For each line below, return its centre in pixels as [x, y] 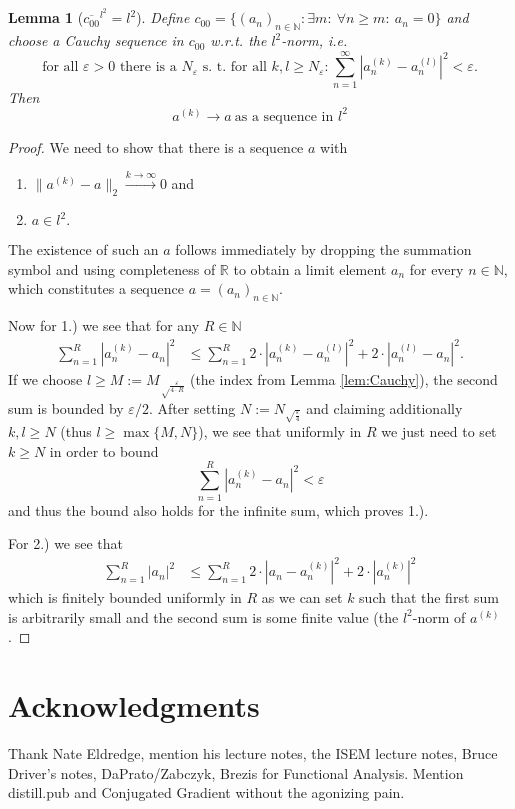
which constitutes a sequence [96, 288]
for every [436, 268]
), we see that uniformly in [280, 431]
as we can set [302, 597]
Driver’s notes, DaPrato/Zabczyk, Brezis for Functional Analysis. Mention [236, 772]
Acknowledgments [134, 705]
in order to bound [104, 450]
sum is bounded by [66, 407]
